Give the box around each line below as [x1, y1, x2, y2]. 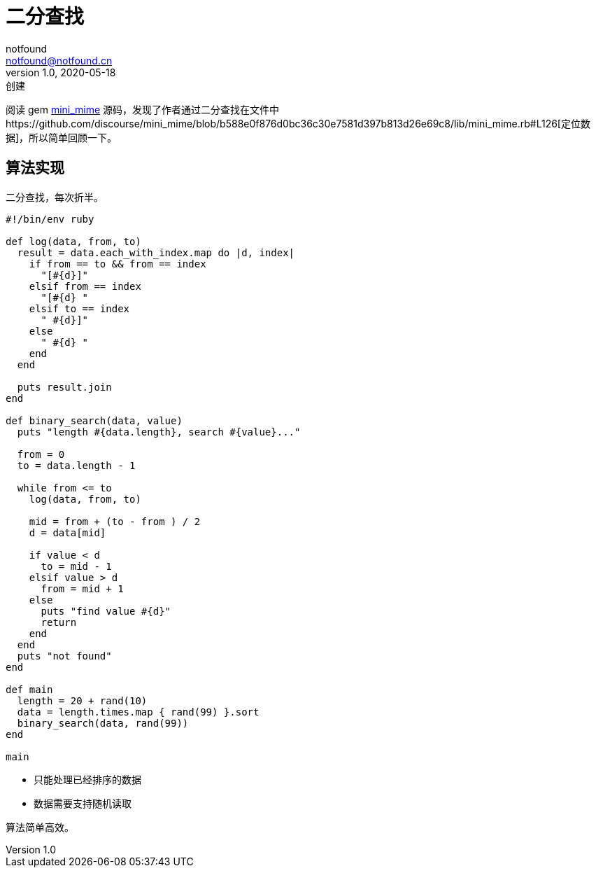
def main [6, 683, 53, 695]
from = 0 [17, 448, 65, 460]
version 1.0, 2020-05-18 [6, 66, 116, 78]
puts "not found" [17, 650, 112, 662]
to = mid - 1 [41, 560, 112, 572]
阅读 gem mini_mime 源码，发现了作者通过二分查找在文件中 [6, 103, 280, 116]
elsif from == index [29, 280, 141, 292]
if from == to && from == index [29, 258, 206, 270]
